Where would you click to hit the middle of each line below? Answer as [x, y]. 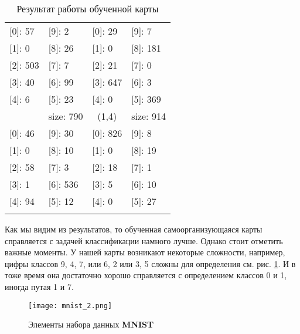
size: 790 [66, 116]
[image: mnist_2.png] [70, 306]
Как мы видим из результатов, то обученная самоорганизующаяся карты [134, 229]
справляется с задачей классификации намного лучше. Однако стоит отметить [144, 240]
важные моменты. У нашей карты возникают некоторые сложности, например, [145, 252]
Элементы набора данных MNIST [91, 324]
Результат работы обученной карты [88, 9]
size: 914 [149, 116]
